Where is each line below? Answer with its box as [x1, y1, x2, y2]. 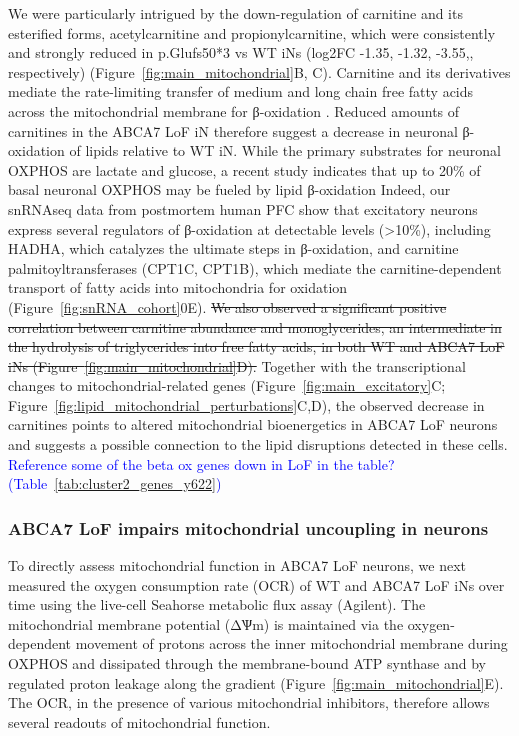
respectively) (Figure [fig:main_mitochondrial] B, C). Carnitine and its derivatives [8, 61, 511, 82]
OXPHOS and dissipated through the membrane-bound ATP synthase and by [8, 653, 487, 674]
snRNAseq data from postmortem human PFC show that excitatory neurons [8, 198, 478, 219]
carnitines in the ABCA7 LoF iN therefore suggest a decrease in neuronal [8, 120, 458, 141]
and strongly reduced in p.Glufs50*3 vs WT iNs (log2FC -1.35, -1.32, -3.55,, [8, 42, 474, 63]
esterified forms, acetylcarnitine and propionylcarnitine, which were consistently [8, 22, 496, 43]
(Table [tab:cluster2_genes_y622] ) [8, 473, 222, 494]
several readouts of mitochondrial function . [8, 711, 271, 732]
